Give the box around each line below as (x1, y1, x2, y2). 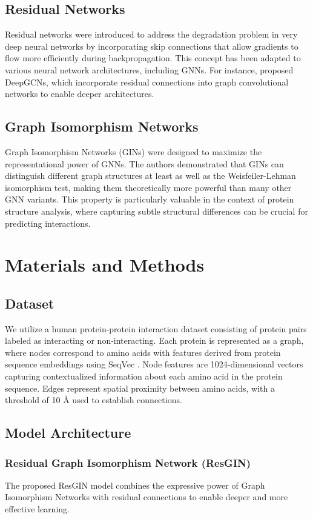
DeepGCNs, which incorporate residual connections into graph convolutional (5, 75, 289, 88)
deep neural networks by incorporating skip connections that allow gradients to (5, 39, 298, 52)
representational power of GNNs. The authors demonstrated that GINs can (5, 157, 284, 170)
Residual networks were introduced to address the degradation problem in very (5, 28, 298, 41)
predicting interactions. (5, 216, 91, 229)
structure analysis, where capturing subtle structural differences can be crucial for (5, 204, 308, 217)
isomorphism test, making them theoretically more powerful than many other (5, 181, 292, 193)
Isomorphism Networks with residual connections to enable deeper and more (5, 491, 288, 503)
